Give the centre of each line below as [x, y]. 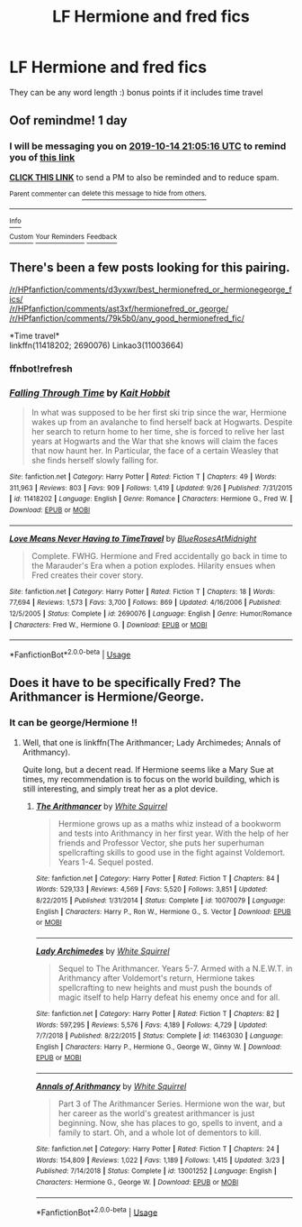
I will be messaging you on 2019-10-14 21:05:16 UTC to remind [148, 146]
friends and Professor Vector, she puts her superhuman [161, 842]
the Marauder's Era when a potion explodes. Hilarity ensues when [153, 565]
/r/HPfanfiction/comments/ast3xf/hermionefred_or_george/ [119, 308]
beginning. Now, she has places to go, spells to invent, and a [170, 1123]
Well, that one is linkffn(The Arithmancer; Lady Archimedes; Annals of [151, 742]
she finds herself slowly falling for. [95, 460]
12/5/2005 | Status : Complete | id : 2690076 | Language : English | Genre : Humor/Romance [151, 613]
